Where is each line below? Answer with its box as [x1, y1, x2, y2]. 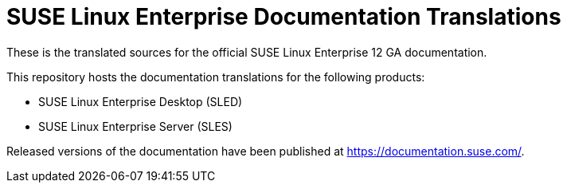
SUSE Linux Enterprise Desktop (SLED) [38, 94, 243, 108]
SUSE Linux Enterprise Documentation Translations [6, 3, 561, 30]
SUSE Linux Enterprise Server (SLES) [38, 119, 233, 133]
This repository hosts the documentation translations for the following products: [6, 69, 425, 84]
